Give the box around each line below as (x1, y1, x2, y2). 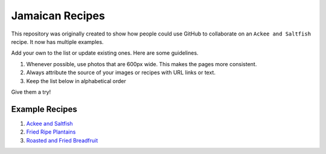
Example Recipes (11, 104, 78, 114)
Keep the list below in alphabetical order (26, 77, 127, 84)
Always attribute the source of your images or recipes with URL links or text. (26, 69, 216, 76)
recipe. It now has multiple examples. (11, 38, 104, 45)
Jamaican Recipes (11, 9, 105, 22)
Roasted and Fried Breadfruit (26, 137, 98, 144)
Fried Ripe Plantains (26, 128, 76, 135)
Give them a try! (11, 88, 51, 96)
